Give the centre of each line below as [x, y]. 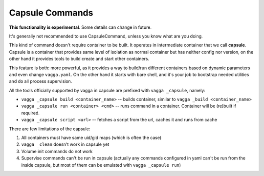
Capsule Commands [51, 13]
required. [31, 113]
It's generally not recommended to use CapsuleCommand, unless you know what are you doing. [106, 36]
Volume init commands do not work [57, 151]
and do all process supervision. [41, 81]
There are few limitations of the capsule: [50, 129]
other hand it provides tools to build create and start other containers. [79, 59]
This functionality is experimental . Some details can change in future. [80, 27]
